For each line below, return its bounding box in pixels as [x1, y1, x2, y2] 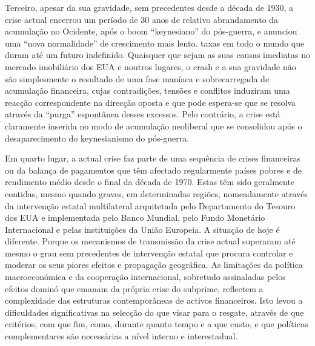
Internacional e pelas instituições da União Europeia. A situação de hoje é [5, 223, 280, 235]
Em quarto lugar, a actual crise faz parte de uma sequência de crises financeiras [5, 152, 301, 165]
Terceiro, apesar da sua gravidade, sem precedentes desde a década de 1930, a [5, 1, 294, 13]
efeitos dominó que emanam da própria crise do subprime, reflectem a [5, 282, 264, 295]
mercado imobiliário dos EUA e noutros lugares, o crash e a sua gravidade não [5, 60, 296, 73]
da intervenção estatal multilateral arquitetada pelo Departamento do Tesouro [5, 199, 296, 212]
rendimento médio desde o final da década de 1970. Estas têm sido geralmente [5, 175, 295, 188]
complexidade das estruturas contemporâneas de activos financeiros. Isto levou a [5, 294, 303, 307]
